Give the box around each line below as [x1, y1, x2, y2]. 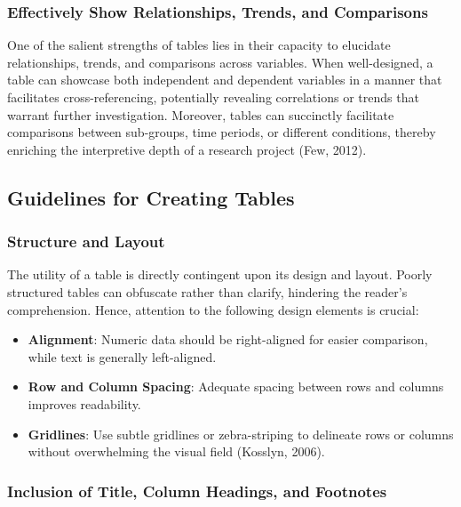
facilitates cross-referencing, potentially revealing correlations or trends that [7, 88, 419, 106]
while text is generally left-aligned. [28, 347, 217, 366]
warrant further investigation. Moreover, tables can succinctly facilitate [7, 105, 394, 124]
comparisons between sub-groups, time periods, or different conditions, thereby [7, 123, 436, 141]
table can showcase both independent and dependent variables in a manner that [7, 70, 442, 89]
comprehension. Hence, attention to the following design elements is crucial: [7, 300, 419, 318]
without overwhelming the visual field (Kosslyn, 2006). [28, 442, 325, 461]
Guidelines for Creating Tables [7, 183, 295, 211]
